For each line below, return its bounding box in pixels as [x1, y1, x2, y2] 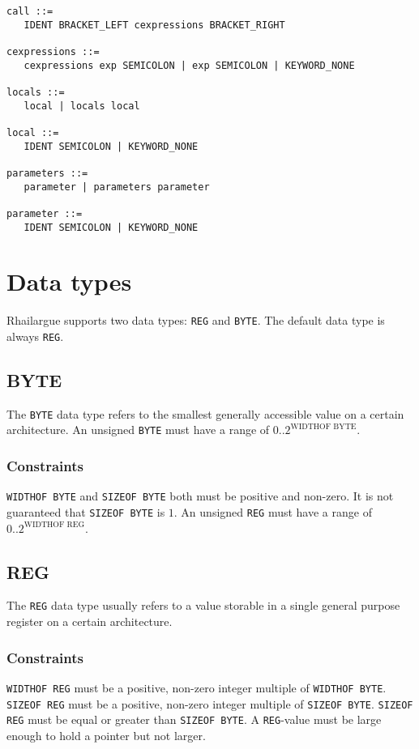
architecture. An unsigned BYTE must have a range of [6, 421, 270, 438]
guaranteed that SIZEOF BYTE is [6, 503, 165, 520]
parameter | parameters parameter [24, 181, 210, 193]
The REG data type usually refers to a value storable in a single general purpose [6, 597, 400, 614]
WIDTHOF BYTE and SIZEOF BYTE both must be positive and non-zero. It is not [6, 487, 394, 504]
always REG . [6, 327, 64, 344]
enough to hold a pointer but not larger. [6, 726, 206, 743]
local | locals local [24, 100, 140, 112]
